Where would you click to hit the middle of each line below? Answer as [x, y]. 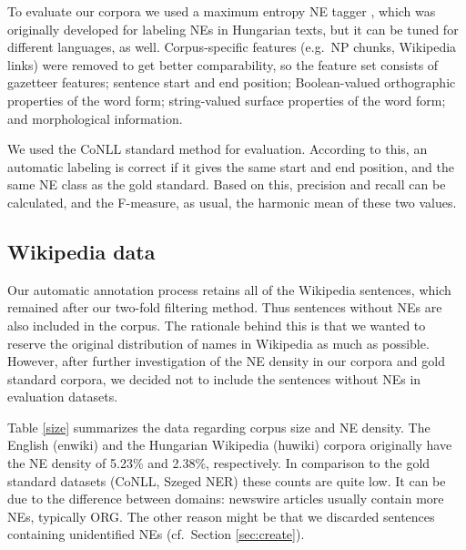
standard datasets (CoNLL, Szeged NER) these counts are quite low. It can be [227, 480]
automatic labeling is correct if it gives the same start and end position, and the [231, 166]
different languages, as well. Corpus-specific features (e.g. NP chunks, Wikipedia [232, 47]
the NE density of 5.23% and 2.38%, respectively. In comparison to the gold [219, 463]
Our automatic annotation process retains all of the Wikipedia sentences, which [229, 289]
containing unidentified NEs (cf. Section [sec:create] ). [156, 534]
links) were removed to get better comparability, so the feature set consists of [223, 64]
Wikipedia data [81, 251]
